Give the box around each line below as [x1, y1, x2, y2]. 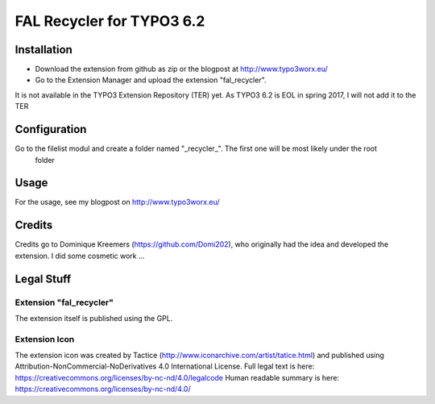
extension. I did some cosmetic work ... [14, 251, 145, 260]
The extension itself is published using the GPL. [14, 313, 173, 323]
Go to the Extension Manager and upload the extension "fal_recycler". [35, 75, 267, 85]
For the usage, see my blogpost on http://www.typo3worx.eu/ [14, 198, 221, 207]
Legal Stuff [14, 272, 72, 285]
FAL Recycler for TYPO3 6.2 [14, 12, 205, 30]
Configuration [14, 123, 87, 136]
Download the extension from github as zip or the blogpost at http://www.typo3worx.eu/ [35, 65, 328, 74]
